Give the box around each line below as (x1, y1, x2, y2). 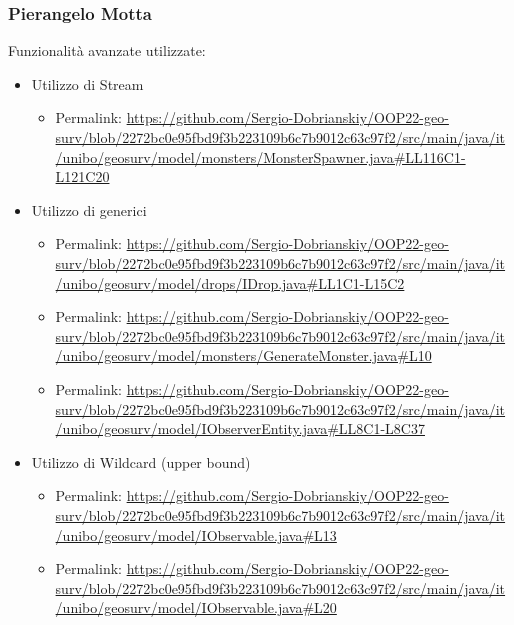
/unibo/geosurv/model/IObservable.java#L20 (55, 597, 337, 618)
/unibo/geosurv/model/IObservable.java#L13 (55, 524, 337, 545)
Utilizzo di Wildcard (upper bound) (31, 451, 251, 472)
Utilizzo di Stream (31, 73, 144, 94)
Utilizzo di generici (31, 199, 147, 220)
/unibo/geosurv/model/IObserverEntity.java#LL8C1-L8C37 (55, 418, 425, 439)
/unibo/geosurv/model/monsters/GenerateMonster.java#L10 (55, 345, 432, 366)
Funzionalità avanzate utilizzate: (8, 40, 206, 61)
